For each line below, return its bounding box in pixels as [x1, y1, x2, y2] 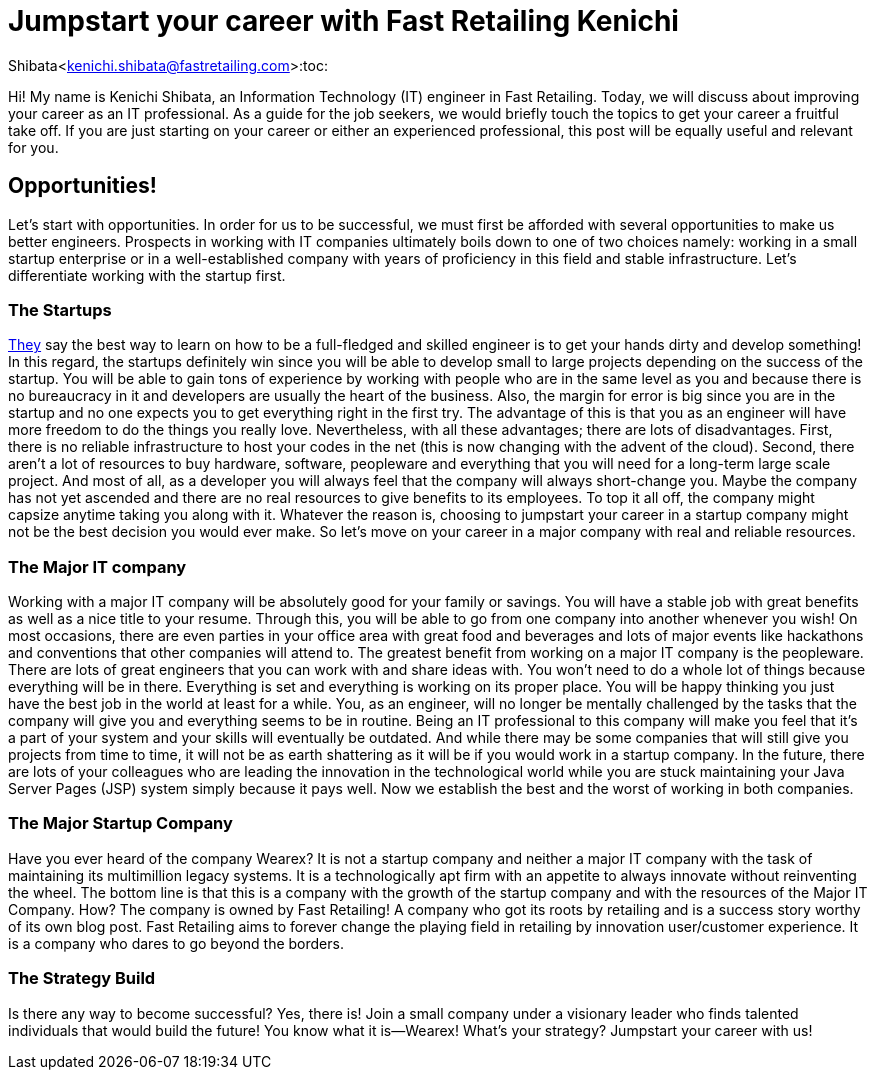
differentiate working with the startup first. [8, 266, 286, 284]
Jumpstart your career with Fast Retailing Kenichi [8, 4, 679, 38]
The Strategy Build [8, 968, 156, 989]
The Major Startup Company [8, 813, 233, 834]
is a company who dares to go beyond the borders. [8, 934, 344, 952]
